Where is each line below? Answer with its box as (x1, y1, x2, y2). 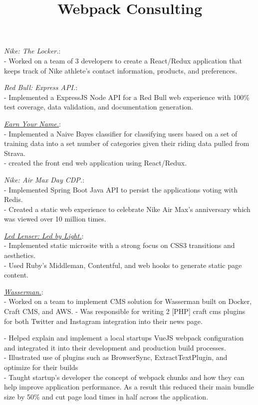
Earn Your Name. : (4, 118, 61, 128)
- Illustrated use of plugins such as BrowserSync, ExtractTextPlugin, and (4, 352, 228, 362)
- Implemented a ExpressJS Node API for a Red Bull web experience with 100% (4, 91, 250, 102)
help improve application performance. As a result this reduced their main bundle (4, 381, 254, 392)
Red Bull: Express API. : (4, 82, 78, 92)
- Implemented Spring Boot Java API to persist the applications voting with (4, 184, 238, 194)
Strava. (4, 147, 25, 158)
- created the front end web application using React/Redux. (4, 157, 187, 168)
